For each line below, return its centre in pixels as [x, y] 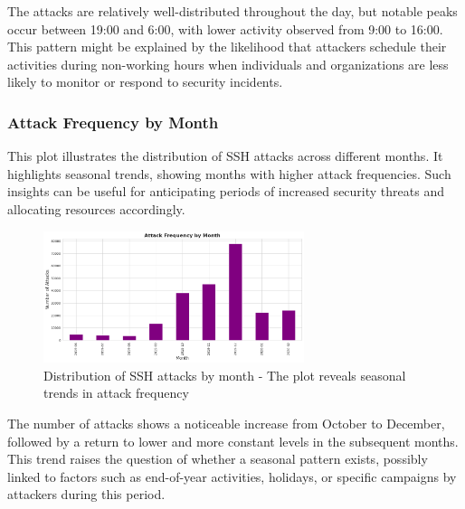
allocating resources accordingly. [96, 208]
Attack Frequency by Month [113, 122]
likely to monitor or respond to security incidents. [145, 82]
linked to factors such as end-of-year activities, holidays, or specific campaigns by [232, 476]
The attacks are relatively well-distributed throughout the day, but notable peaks [232, 11]
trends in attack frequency [116, 393]
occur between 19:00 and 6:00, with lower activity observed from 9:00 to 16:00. [225, 28]
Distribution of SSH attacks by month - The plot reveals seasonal [225, 375]
